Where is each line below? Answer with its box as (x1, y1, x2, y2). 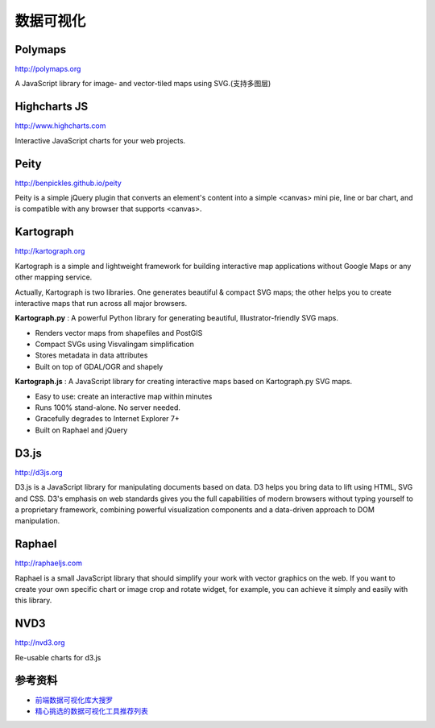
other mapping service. (14, 272, 93, 282)
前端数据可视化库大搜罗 (35, 695, 113, 705)
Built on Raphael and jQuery (35, 425, 128, 435)
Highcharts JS (14, 100, 89, 114)
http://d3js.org (14, 467, 64, 477)
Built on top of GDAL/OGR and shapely (35, 362, 164, 371)
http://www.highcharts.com (14, 121, 106, 130)
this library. (14, 596, 52, 606)
